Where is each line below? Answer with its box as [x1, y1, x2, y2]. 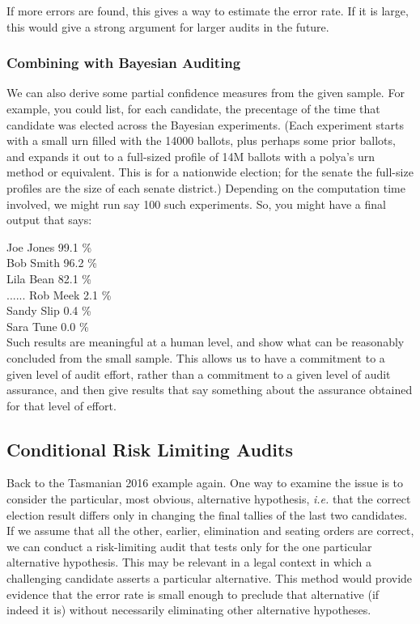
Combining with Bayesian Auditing [6, 53, 241, 73]
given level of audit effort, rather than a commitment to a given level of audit [6, 365, 391, 382]
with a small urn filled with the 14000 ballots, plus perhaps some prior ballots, [6, 132, 396, 149]
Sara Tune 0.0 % [6, 317, 89, 334]
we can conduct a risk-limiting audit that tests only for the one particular [6, 537, 372, 554]
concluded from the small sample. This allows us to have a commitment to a [6, 349, 385, 366]
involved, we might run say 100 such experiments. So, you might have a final [6, 195, 386, 212]
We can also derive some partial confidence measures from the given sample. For [6, 84, 405, 101]
